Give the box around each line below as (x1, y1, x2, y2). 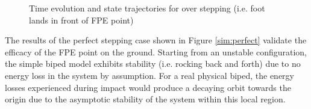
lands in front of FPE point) (29, 13, 134, 26)
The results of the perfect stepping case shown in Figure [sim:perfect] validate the (5, 34, 307, 46)
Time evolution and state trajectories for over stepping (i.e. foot (29, 2, 265, 14)
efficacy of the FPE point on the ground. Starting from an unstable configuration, (5, 45, 307, 58)
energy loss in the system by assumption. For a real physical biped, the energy (5, 69, 294, 81)
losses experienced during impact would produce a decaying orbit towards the (5, 81, 291, 93)
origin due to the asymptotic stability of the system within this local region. (5, 93, 286, 105)
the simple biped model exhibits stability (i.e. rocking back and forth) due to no (5, 57, 301, 70)
